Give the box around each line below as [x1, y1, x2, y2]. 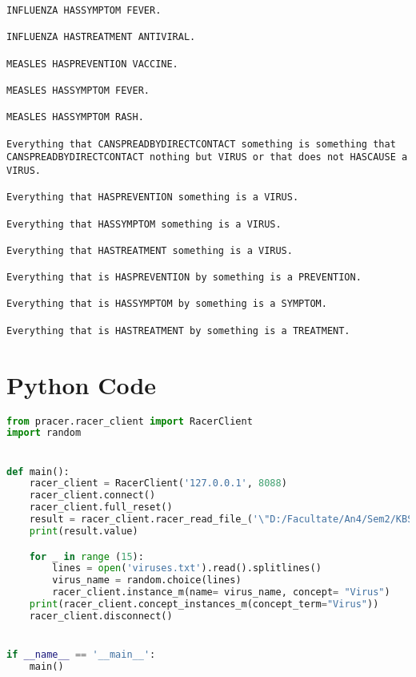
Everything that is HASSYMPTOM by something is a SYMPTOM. [6, 298, 327, 310]
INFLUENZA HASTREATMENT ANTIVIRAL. [6, 31, 196, 43]
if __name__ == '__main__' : [6, 649, 156, 661]
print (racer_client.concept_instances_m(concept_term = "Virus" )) [29, 598, 379, 610]
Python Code [6, 368, 157, 401]
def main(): [6, 465, 70, 478]
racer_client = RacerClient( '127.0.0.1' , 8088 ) [29, 478, 287, 490]
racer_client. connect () [29, 490, 156, 502]
